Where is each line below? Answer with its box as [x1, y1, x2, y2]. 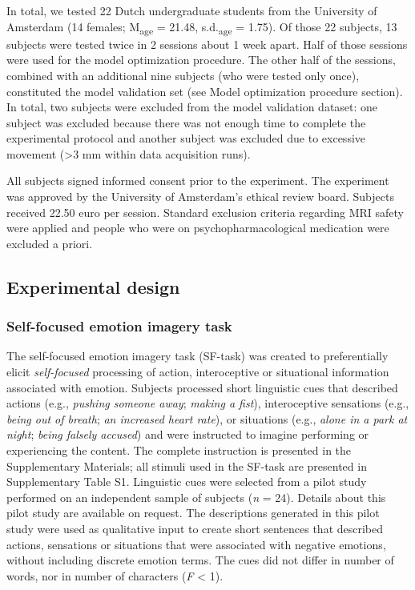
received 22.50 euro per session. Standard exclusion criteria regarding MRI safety [6, 203, 404, 220]
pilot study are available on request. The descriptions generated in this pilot [6, 504, 380, 521]
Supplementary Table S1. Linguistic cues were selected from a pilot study [6, 473, 367, 490]
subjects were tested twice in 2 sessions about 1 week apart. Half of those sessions [6, 35, 408, 52]
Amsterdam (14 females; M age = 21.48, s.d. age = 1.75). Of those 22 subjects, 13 [6, 18, 397, 37]
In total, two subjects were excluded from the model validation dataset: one [6, 98, 378, 115]
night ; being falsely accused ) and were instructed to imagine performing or [6, 426, 369, 443]
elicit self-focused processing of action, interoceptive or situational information [6, 363, 389, 380]
